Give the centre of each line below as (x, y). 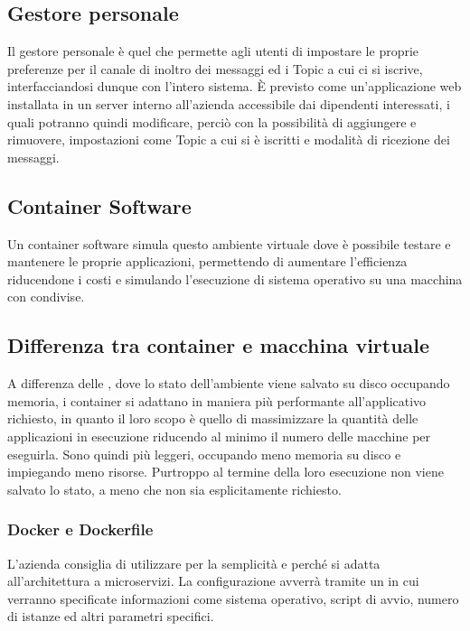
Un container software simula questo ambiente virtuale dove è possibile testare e (229, 243)
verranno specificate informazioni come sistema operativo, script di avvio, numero (233, 598)
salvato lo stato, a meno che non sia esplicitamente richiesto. (174, 489)
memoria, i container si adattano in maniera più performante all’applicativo (217, 400)
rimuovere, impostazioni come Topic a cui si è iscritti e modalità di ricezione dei (229, 139)
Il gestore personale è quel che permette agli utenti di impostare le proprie (213, 51)
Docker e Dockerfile (80, 529)
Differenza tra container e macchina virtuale (219, 345)
